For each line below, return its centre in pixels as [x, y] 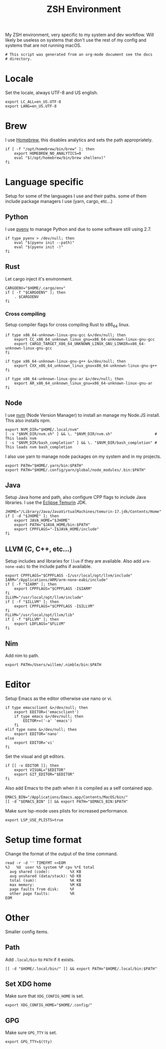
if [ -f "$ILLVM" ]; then [32, 602]
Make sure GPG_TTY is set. [31, 1032]
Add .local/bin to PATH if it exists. [40, 959]
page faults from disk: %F [42, 889]
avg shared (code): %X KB [45, 872]
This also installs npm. [28, 420]
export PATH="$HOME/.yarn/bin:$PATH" [44, 465]
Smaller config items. [27, 932]
